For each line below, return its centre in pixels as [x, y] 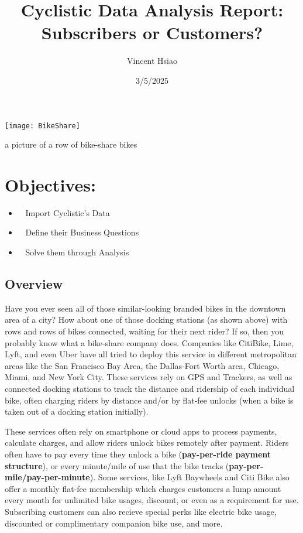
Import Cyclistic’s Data [68, 212]
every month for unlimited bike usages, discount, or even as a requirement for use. [152, 500]
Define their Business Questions [82, 232]
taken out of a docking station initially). [77, 411]
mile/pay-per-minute [47, 477]
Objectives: [50, 184]
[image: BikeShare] [42, 126]
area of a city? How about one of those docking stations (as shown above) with [146, 320]
